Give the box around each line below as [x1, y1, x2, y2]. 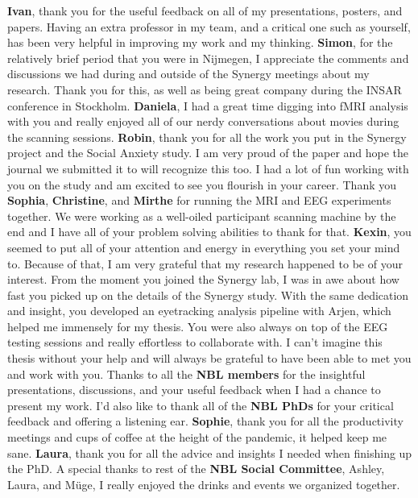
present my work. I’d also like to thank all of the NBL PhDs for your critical [7, 396, 394, 413]
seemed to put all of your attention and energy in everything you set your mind [7, 239, 400, 255]
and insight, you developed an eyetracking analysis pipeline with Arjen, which [7, 302, 391, 319]
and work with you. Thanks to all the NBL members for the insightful [7, 365, 366, 382]
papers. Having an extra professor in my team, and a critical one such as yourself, [7, 18, 411, 35]
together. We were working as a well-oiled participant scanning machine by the [7, 207, 396, 224]
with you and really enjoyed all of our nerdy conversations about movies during [7, 113, 399, 130]
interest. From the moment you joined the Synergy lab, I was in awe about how [7, 271, 399, 288]
